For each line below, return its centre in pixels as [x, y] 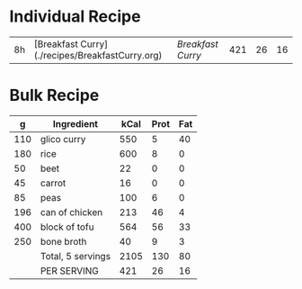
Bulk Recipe [54, 95]
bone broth [63, 241]
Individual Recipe [75, 17]
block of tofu [67, 227]
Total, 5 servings [75, 256]
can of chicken [71, 212]
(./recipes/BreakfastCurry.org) [98, 55]
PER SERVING [69, 270]
